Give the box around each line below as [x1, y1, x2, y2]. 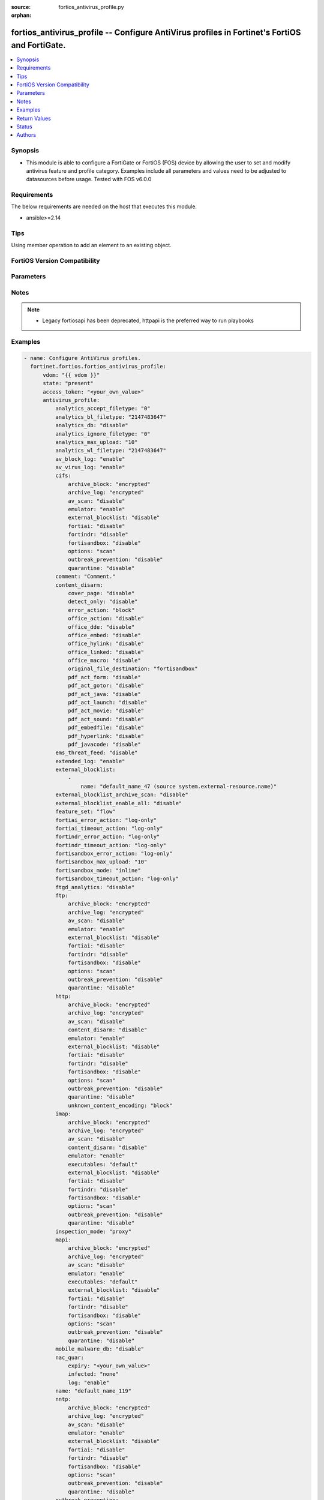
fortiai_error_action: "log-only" [55, 817, 157, 823]
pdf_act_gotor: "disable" [68, 682, 144, 689]
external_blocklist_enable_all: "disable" [55, 800, 182, 806]
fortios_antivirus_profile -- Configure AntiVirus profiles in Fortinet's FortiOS [11, 28, 301, 38]
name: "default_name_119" [55, 1388, 132, 1394]
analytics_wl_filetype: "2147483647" [55, 447, 166, 454]
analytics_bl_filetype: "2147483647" [55, 413, 166, 420]
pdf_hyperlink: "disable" [68, 733, 144, 739]
